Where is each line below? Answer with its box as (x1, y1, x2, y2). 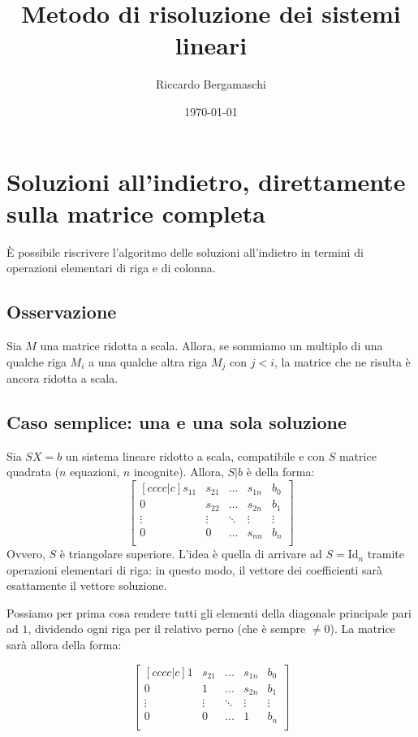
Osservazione (6, 299, 117, 324)
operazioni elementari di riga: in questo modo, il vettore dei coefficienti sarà (6, 561, 383, 578)
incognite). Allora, (133, 463, 224, 480)
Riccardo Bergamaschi (156, 76, 266, 93)
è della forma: (246, 463, 315, 480)
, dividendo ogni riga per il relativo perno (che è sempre (28, 620, 306, 637)
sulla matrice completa (6, 196, 265, 229)
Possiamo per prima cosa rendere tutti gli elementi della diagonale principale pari (6, 604, 412, 621)
